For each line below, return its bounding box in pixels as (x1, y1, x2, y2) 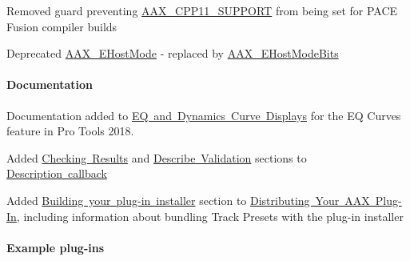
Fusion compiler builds (6, 18, 117, 34)
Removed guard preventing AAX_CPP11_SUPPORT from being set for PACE (6, 2, 398, 18)
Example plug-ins (6, 239, 105, 255)
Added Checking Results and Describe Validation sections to (6, 149, 307, 166)
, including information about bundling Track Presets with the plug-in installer (16, 207, 404, 224)
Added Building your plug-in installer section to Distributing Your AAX (6, 191, 370, 208)
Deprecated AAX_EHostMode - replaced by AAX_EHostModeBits (6, 45, 339, 62)
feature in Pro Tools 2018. (6, 122, 134, 139)
